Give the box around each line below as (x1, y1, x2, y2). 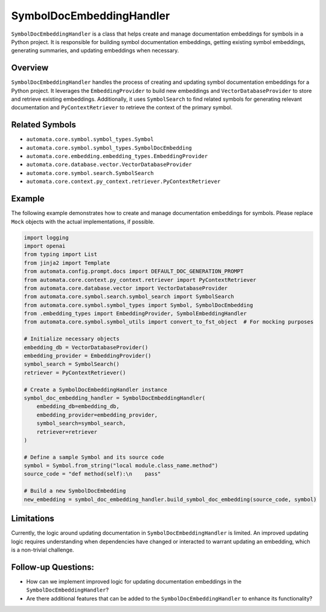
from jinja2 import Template (24, 260, 110, 266)
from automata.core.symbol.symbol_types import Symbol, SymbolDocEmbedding (24, 302, 254, 308)
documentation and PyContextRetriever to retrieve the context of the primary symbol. (11, 104, 232, 111)
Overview (11, 63, 49, 73)
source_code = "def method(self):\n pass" (24, 471, 161, 477)
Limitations (11, 514, 54, 524)
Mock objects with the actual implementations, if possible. (11, 218, 155, 225)
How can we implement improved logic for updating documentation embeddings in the (26, 578, 241, 585)
